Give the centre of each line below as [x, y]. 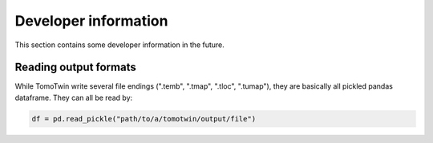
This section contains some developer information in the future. [119, 45]
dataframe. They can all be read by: [74, 97]
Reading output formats [75, 68]
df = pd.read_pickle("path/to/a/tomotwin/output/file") [144, 119]
